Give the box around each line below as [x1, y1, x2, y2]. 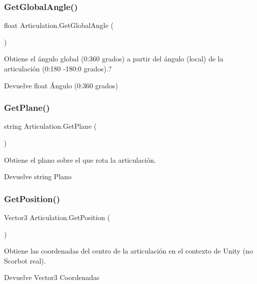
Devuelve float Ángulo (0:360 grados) [4, 80, 118, 90]
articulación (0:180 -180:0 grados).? [4, 63, 112, 73]
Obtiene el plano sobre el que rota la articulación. [4, 154, 156, 165]
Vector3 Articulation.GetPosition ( [4, 212, 110, 222]
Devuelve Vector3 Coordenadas [4, 272, 99, 283]
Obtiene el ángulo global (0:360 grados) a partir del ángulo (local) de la [4, 53, 223, 64]
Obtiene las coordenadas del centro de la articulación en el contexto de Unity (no [4, 246, 253, 256]
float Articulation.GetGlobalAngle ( [4, 20, 113, 30]
